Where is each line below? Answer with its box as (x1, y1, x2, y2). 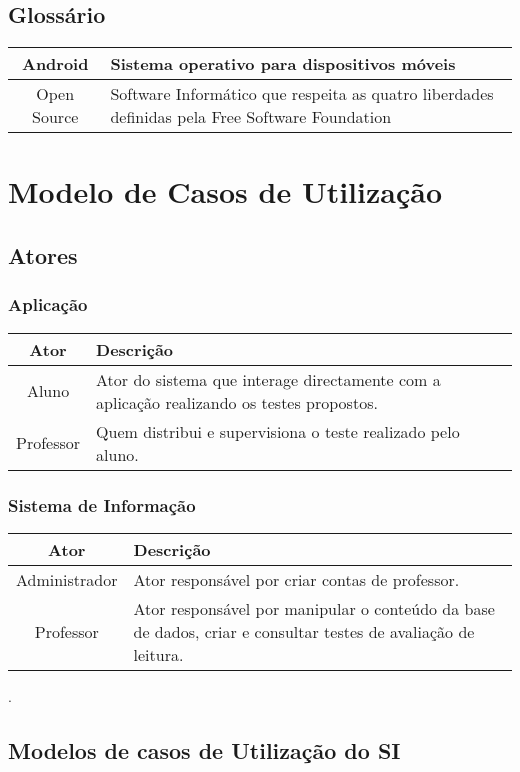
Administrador (16, 567, 118, 591)
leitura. (133, 642, 184, 666)
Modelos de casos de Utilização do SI (8, 734, 401, 765)
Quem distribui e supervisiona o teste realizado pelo (96, 419, 460, 443)
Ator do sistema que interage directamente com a (96, 367, 441, 391)
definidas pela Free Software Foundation (110, 105, 392, 129)
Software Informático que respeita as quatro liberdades (110, 82, 494, 106)
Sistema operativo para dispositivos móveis (110, 52, 456, 76)
